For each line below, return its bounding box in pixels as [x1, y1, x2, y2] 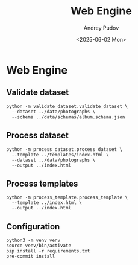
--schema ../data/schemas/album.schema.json [11, 113, 125, 120]
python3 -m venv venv [6, 237, 61, 244]
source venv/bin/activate [6, 243, 71, 249]
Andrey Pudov [83, 24, 119, 31]
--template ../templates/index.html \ [11, 152, 110, 158]
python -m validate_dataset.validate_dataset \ [6, 103, 128, 109]
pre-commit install [6, 254, 55, 260]
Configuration [6, 222, 60, 232]
